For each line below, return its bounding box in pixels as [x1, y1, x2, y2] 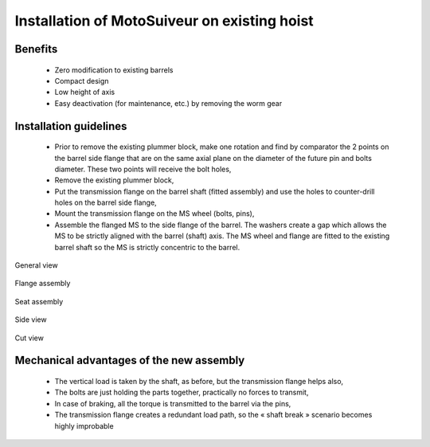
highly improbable [54, 421, 115, 430]
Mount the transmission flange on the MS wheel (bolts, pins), [54, 209, 255, 218]
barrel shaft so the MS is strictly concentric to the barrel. [54, 242, 240, 252]
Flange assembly [14, 279, 71, 288]
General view [14, 261, 59, 270]
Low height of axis [54, 88, 115, 97]
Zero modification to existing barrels [54, 65, 174, 75]
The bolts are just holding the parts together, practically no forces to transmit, [54, 387, 309, 398]
